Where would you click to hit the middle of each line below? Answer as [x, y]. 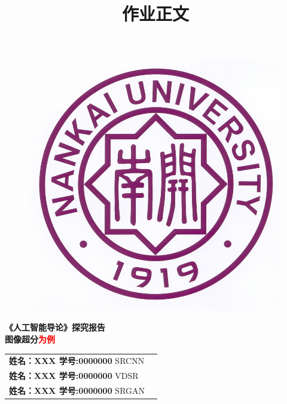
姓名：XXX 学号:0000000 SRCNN [77, 361]
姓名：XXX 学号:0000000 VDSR [74, 376]
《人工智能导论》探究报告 [55, 327]
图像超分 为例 [30, 339]
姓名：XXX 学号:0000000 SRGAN [77, 390]
